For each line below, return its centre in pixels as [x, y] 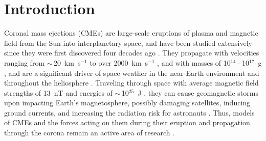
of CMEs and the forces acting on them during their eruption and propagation [127, 122]
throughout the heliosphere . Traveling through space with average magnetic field [131, 83]
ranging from [25, 62]
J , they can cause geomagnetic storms [198, 92]
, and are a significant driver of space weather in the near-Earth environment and [132, 73]
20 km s [67, 62]
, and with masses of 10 [194, 62]
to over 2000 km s [119, 62]
